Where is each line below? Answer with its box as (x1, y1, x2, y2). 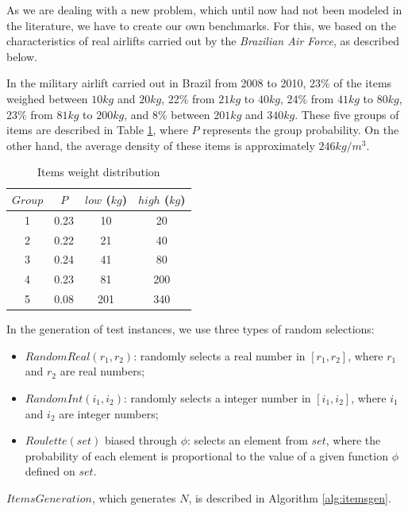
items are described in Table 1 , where (6, 121, 188, 138)
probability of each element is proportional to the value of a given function (25, 447, 388, 464)
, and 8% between (124, 106, 210, 122)
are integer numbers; (59, 405, 159, 422)
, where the (325, 432, 381, 448)
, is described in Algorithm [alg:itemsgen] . (188, 490, 391, 506)
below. (6, 48, 37, 64)
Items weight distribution (37, 164, 160, 180)
